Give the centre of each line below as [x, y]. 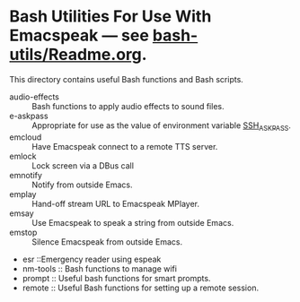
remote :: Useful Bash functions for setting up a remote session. [140, 288]
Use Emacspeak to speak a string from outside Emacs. [133, 222]
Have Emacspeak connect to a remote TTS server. [125, 146]
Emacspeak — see [79, 35]
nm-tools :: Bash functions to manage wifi [100, 268]
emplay [23, 194]
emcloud [26, 137]
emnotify [26, 175]
